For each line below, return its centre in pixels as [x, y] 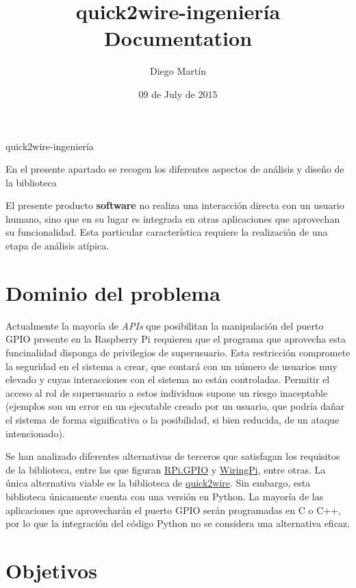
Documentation [178, 38]
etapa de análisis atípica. [58, 246]
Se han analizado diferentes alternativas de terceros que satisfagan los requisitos [173, 456]
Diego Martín [178, 71]
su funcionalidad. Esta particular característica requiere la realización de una [167, 232]
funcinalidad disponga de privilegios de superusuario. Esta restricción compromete [178, 352]
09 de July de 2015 [178, 94]
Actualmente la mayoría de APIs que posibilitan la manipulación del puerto [165, 325]
